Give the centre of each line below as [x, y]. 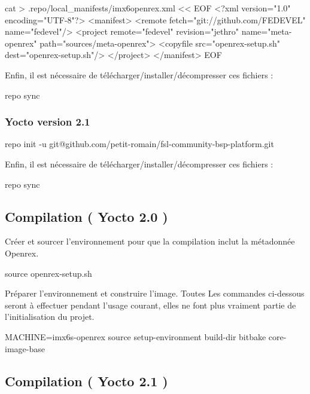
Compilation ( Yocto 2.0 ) [86, 216]
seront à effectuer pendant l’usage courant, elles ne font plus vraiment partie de [151, 305]
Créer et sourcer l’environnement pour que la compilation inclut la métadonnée [150, 241]
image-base [25, 348]
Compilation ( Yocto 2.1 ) [86, 381]
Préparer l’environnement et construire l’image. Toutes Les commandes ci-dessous [155, 293]
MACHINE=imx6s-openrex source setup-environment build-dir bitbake [136, 336]
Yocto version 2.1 [48, 122]
